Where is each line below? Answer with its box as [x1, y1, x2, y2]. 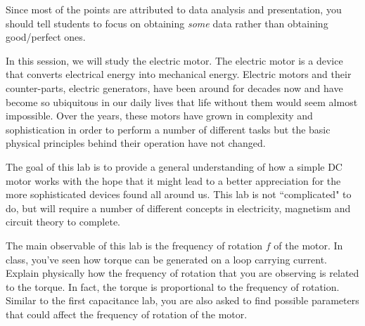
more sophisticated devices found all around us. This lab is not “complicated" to [6, 187, 352, 202]
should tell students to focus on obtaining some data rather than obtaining [6, 15, 328, 30]
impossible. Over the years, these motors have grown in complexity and [6, 108, 313, 123]
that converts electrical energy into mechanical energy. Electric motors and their [6, 67, 352, 81]
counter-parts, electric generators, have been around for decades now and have [6, 80, 343, 95]
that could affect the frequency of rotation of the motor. [6, 306, 248, 321]
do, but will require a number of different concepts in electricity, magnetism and [6, 200, 351, 215]
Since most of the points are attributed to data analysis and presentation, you [6, 2, 342, 16]
